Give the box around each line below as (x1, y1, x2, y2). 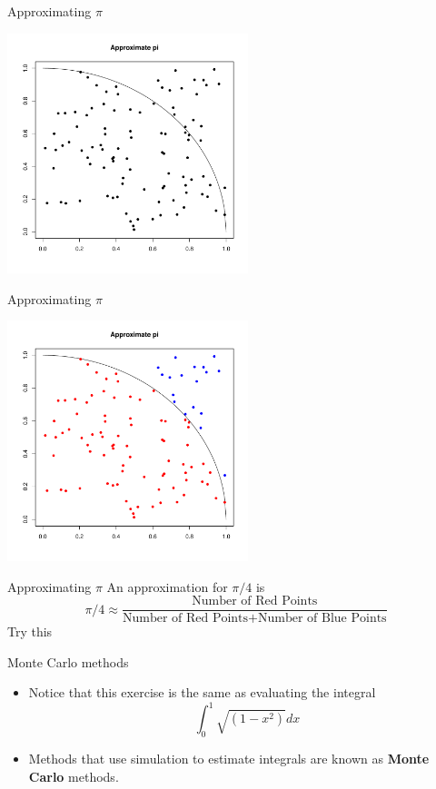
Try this (7, 622, 53, 641)
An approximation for (106, 577, 228, 596)
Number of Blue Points (257, 612, 387, 626)
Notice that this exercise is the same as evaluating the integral (28, 683, 376, 702)
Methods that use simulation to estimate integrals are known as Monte (28, 749, 430, 768)
